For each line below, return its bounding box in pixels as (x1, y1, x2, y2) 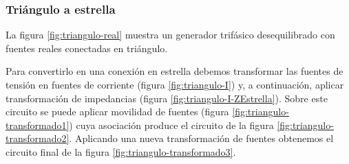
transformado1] (6, 117, 70, 132)
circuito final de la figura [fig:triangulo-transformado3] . (6, 144, 236, 159)
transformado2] (6, 131, 70, 145)
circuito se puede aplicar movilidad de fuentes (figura (6, 104, 229, 119)
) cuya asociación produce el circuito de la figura (69, 117, 274, 132)
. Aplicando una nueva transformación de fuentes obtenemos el (69, 131, 334, 145)
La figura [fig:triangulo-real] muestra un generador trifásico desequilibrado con (6, 27, 335, 42)
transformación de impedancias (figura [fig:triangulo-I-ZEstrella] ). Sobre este (6, 91, 328, 105)
